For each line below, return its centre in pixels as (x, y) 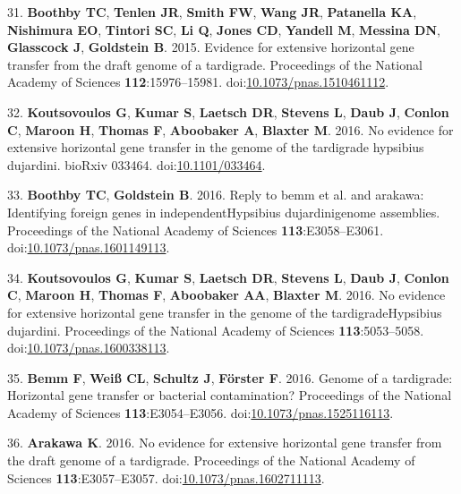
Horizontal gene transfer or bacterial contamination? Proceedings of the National (230, 395)
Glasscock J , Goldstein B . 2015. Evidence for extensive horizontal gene (211, 47)
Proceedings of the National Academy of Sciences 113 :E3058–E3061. (196, 230)
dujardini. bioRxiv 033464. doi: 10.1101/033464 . (137, 164)
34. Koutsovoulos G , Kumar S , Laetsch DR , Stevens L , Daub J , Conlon (228, 277)
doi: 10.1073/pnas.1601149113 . (89, 247)
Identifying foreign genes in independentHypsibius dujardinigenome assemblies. (224, 212)
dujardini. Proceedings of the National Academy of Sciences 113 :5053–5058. (216, 330)
